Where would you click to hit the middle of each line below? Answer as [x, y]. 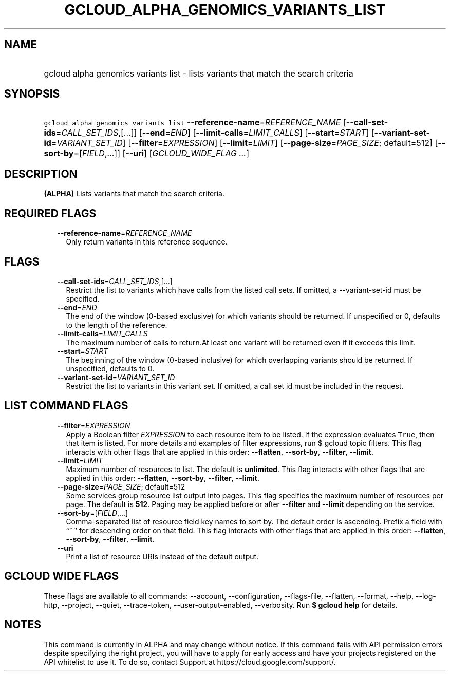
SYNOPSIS [32, 94]
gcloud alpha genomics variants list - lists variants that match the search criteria [199, 73]
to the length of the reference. [117, 325]
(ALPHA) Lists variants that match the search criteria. [134, 194]
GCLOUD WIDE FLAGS [62, 576]
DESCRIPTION [41, 174]
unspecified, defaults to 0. [110, 368]
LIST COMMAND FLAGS [66, 406]
